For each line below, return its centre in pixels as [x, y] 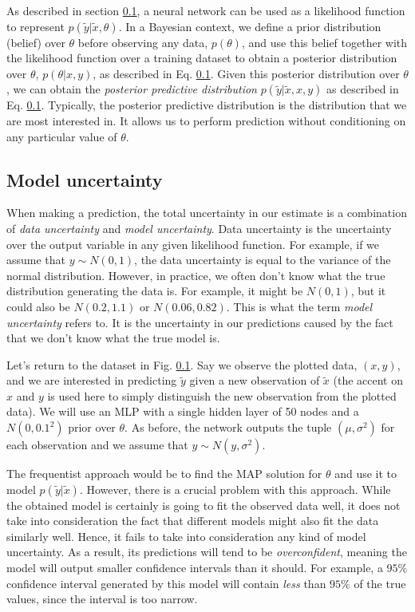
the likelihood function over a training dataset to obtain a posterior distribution [202, 58]
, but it [368, 291]
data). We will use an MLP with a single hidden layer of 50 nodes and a [183, 411]
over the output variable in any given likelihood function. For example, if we [193, 244]
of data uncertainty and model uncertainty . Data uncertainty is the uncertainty [199, 228]
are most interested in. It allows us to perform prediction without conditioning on [206, 120]
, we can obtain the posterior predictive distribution [132, 89]
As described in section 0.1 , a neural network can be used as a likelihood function [206, 10]
